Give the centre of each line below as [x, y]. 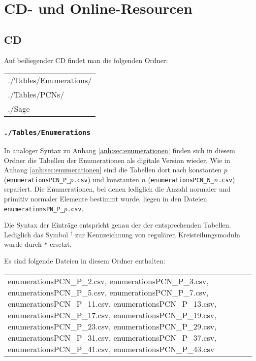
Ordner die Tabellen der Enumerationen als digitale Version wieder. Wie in [117, 160]
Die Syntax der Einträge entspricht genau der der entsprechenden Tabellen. [118, 225]
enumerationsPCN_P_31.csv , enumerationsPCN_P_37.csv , [112, 337]
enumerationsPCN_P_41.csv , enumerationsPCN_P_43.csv [111, 349]
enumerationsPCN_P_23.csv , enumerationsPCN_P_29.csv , [112, 326]
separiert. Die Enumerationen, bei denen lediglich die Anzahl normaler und [117, 189]
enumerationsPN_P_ [34, 209]
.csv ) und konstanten [106, 179]
